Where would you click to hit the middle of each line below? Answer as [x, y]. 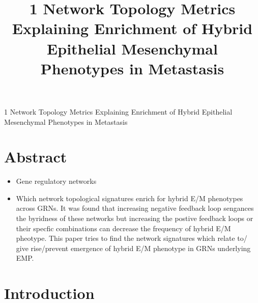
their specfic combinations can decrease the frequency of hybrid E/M [123, 228]
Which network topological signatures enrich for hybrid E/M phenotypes [130, 198]
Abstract [36, 157]
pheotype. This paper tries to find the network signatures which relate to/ [132, 238]
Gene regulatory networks [56, 181]
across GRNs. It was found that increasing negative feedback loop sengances [135, 208]
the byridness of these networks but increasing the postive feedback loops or [135, 218]
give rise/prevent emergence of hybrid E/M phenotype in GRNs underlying [133, 248]
